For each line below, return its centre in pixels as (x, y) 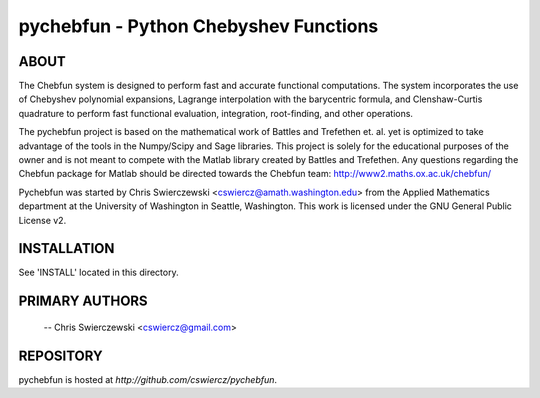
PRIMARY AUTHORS (83, 301)
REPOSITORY (61, 355)
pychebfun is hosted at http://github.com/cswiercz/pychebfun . (148, 379)
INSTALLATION (66, 248)
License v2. (42, 220)
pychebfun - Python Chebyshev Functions (198, 26)
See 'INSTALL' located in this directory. (98, 272)
